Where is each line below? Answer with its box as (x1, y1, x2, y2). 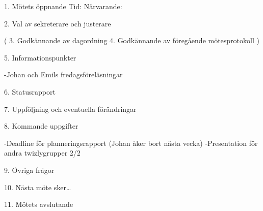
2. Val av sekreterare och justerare (4, 18, 111, 28)
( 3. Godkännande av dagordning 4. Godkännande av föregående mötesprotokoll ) (4, 35, 259, 46)
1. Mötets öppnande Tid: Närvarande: (4, 1, 122, 11)
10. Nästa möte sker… (4, 182, 71, 192)
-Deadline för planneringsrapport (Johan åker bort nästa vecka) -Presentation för (4, 137, 258, 148)
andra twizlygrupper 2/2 (4, 147, 81, 158)
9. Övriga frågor (4, 164, 55, 175)
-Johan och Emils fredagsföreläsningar (4, 69, 123, 80)
